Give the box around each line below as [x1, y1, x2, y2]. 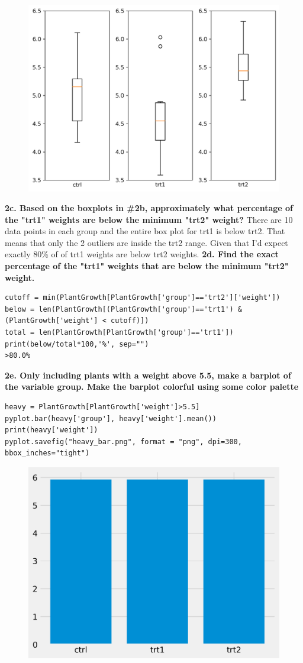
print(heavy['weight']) [5, 426, 98, 435]
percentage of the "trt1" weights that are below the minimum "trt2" [5, 260, 289, 272]
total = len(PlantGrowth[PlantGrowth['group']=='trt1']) [5, 328, 234, 337]
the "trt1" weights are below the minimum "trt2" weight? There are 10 [5, 213, 293, 225]
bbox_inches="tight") [5, 449, 90, 458]
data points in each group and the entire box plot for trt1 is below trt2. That [5, 225, 285, 237]
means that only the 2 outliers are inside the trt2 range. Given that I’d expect [5, 236, 288, 248]
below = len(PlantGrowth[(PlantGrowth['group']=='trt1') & [5, 305, 242, 313]
